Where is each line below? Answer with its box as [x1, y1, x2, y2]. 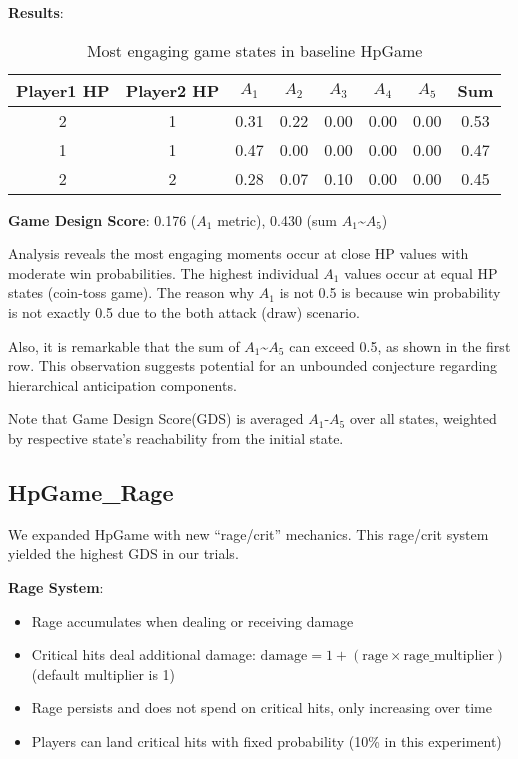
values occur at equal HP [344, 262, 498, 283]
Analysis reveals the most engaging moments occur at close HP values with [8, 243, 469, 264]
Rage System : [8, 576, 104, 597]
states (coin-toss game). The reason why [8, 282, 255, 303]
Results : [8, 2, 64, 22]
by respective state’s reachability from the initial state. [8, 427, 344, 448]
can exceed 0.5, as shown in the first [289, 335, 511, 356]
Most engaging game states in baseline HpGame [86, 38, 423, 62]
